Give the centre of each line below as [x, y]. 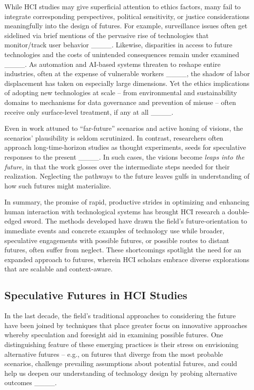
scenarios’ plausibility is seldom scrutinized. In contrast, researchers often [114, 137]
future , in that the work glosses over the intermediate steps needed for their [117, 166]
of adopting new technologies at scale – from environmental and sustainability [121, 92]
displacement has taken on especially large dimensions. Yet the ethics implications [127, 83]
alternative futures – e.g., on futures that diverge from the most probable [114, 354]
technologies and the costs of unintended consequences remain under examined [122, 54]
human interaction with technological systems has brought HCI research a [115, 211]
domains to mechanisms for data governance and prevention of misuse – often [120, 102]
